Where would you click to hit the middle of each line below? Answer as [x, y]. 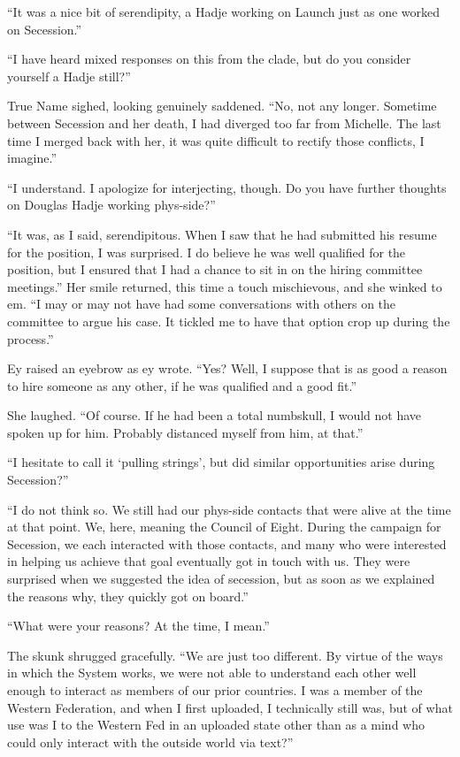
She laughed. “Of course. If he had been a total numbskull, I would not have [215, 415]
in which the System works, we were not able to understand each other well [212, 673]
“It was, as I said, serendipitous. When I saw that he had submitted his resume [222, 234]
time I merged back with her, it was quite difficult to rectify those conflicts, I [216, 140]
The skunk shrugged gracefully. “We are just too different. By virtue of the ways [225, 655]
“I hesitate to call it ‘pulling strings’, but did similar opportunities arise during [221, 462]
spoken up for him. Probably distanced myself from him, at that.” [185, 432]
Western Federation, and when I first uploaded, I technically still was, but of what [230, 707]
